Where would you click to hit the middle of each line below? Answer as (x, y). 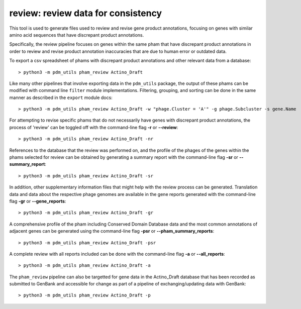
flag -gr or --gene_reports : (38, 201)
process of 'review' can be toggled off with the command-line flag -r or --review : (94, 127)
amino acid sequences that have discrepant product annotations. (77, 35)
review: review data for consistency (86, 13)
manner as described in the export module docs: (61, 97)
